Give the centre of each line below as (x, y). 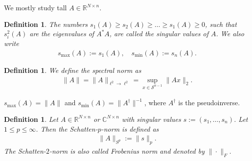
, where (155, 103)
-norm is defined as (130, 128)
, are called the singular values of (159, 34)
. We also (230, 34)
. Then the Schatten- (67, 128)
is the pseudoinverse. (209, 103)
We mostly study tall (35, 7)
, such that (221, 24)
